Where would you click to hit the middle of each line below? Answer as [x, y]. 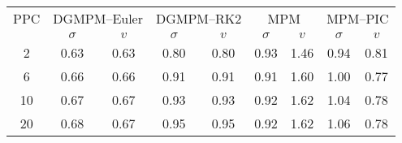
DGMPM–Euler [98, 18]
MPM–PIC [358, 18]
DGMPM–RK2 [199, 18]
